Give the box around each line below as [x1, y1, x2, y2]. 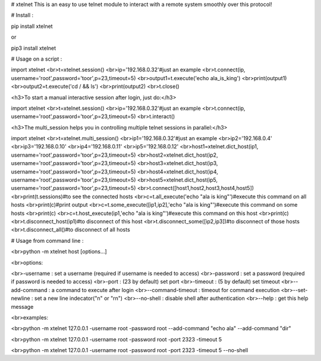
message [11, 303, 34, 310]
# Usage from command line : [11, 237, 84, 244]
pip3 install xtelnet [11, 45, 56, 52]
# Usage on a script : [11, 55, 62, 62]
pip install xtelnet [11, 23, 53, 30]
